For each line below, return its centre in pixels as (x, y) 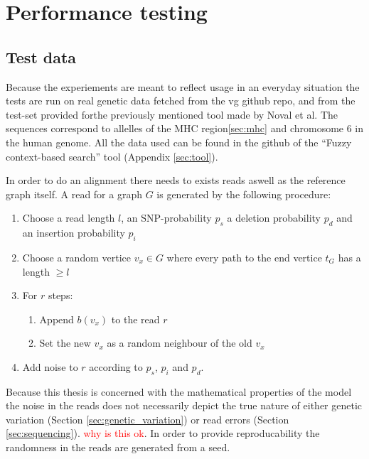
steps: (60, 295)
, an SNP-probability (166, 218)
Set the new (65, 343)
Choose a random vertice (76, 257)
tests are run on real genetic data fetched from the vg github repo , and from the (181, 101)
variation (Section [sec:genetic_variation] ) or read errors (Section (148, 419)
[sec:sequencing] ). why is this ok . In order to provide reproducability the (163, 433)
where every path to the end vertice (244, 257)
